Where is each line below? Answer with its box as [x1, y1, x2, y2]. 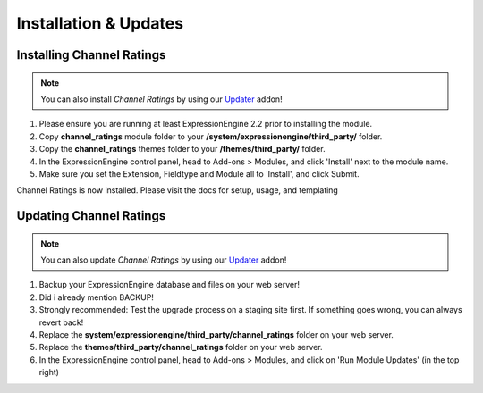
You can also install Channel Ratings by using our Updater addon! [40, 94, 283, 105]
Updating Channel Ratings [16, 208, 166, 223]
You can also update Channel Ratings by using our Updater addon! [40, 255, 287, 265]
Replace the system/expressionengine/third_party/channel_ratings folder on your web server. [38, 330, 394, 340]
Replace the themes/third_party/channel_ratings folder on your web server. [38, 342, 323, 353]
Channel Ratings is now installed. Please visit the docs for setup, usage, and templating [16, 185, 339, 196]
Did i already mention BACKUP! [38, 291, 154, 303]
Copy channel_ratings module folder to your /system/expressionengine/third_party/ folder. [38, 130, 383, 142]
